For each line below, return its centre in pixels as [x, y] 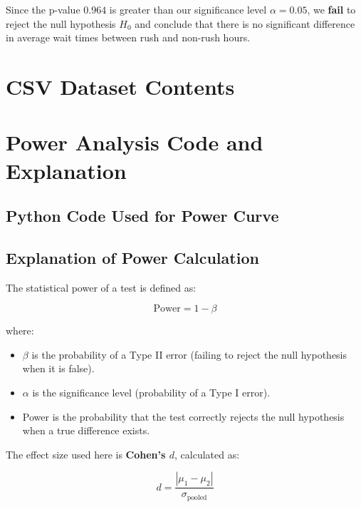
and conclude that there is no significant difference [245, 23]
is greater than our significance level [188, 9]
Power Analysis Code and [135, 142]
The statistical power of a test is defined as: [101, 287]
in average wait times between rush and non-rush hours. [128, 37]
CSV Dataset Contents [120, 86]
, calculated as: [207, 454]
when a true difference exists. [86, 430]
